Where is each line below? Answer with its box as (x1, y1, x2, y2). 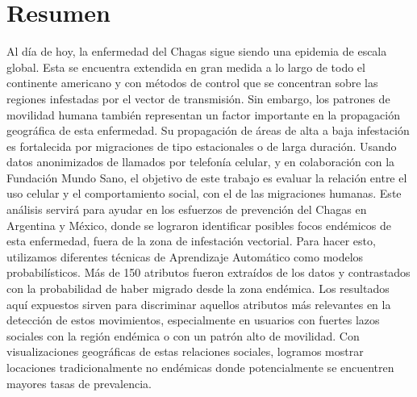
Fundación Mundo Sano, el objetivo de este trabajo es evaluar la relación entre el (6, 169, 407, 186)
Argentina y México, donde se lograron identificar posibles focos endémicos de (6, 216, 391, 233)
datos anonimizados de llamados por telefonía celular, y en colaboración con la (6, 153, 395, 170)
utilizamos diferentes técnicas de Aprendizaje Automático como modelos (6, 248, 364, 265)
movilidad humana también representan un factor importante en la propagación (6, 106, 400, 123)
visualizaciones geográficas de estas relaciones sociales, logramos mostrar (6, 343, 364, 360)
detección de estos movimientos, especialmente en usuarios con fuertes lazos (6, 311, 380, 328)
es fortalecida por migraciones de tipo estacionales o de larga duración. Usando (6, 137, 397, 154)
